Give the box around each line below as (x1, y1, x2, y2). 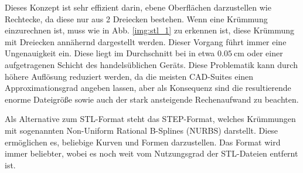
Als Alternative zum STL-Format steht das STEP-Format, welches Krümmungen (5, 113, 296, 125)
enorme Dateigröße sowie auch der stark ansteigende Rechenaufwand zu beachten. (5, 93, 299, 105)
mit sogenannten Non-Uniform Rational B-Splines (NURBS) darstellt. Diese (5, 124, 278, 136)
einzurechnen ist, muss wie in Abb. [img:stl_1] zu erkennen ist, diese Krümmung (5, 24, 295, 36)
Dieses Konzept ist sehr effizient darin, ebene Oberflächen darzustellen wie (5, 1, 271, 13)
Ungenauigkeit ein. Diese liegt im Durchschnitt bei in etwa (5, 47, 215, 59)
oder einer (247, 47, 283, 59)
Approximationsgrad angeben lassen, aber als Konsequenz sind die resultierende (5, 82, 291, 94)
